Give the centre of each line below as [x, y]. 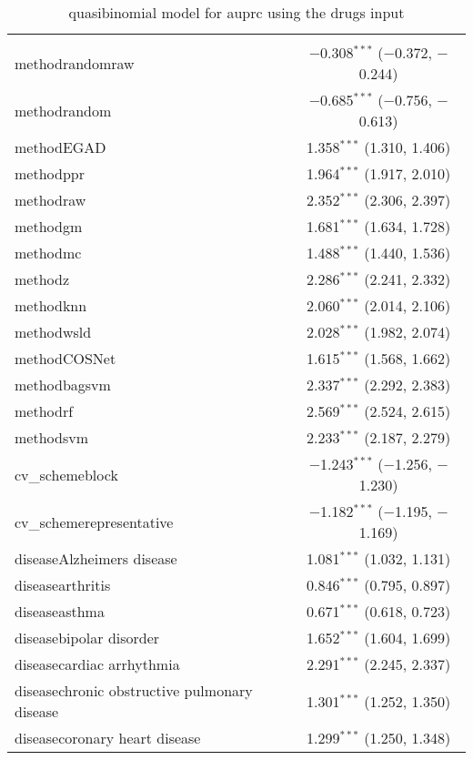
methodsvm [51, 437]
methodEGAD [60, 147]
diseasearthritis [63, 585]
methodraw [50, 200]
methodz [42, 279]
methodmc [48, 253]
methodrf [44, 411]
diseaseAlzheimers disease [96, 558]
